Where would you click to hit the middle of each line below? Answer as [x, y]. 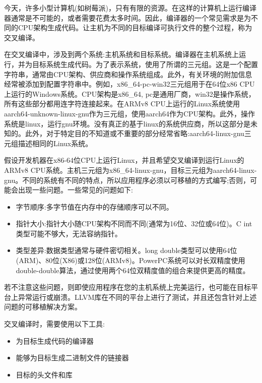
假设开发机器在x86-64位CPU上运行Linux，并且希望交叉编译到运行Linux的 [124, 160]
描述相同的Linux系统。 [55, 143]
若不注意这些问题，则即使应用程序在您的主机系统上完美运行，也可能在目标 [127, 287]
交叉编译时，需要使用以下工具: [54, 324]
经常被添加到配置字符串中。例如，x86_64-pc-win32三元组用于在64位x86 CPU [129, 84]
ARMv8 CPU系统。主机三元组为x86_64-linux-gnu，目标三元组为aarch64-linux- [130, 170]
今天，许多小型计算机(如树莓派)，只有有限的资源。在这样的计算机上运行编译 [130, 8]
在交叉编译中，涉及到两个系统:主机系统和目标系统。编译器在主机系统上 [121, 54]
